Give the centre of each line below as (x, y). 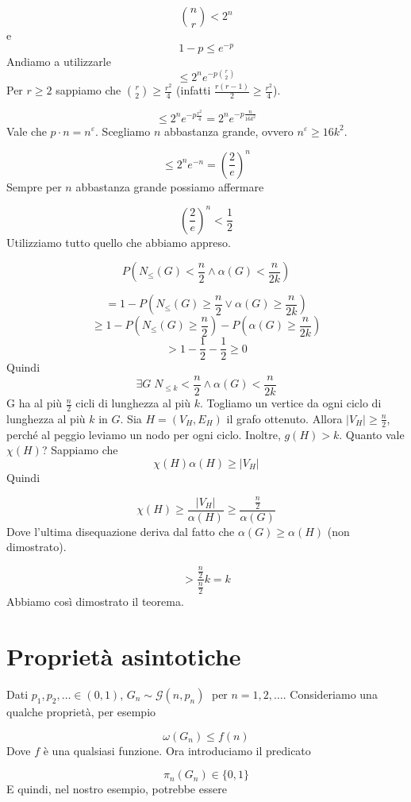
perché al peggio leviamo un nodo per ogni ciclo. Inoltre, (144, 434)
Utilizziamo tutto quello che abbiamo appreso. (119, 242)
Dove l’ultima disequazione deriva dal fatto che (121, 531)
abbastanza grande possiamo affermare (170, 186)
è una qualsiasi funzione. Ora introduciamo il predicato (177, 750)
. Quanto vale (372, 434)
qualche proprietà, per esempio (81, 711)
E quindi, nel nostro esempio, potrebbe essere (117, 789)
